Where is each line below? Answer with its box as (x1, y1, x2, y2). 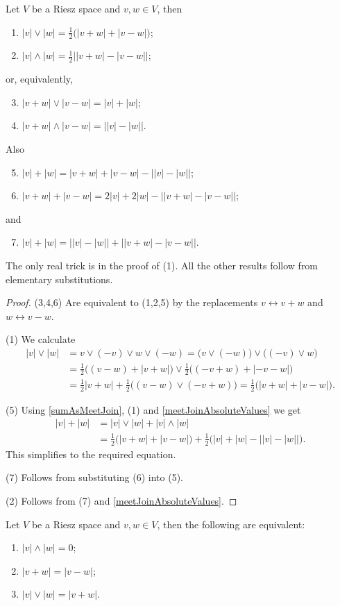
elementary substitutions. (6, 271, 113, 286)
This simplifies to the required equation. (6, 446, 176, 461)
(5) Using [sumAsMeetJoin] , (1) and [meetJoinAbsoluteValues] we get (6, 402, 301, 416)
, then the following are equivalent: (157, 516, 305, 531)
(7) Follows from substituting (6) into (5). (6, 470, 183, 485)
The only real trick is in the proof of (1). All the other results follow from (6, 258, 318, 272)
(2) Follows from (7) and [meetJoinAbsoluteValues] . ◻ (6, 493, 237, 507)
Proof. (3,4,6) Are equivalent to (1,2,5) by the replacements (6, 295, 258, 310)
